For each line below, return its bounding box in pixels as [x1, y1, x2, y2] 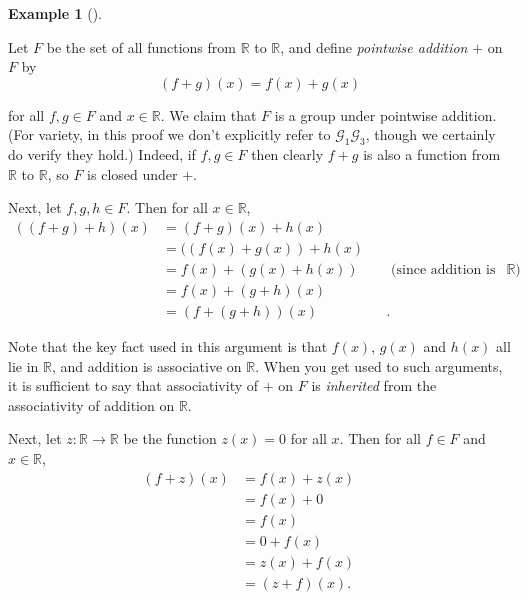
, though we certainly [365, 124, 496, 145]
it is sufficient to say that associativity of [8, 375, 259, 396]
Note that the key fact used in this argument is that [8, 336, 328, 357]
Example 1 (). [8, 3, 102, 23]
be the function [123, 428, 217, 449]
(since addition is [391, 263, 496, 278]
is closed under [87, 163, 178, 184]
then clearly [251, 144, 324, 165]
